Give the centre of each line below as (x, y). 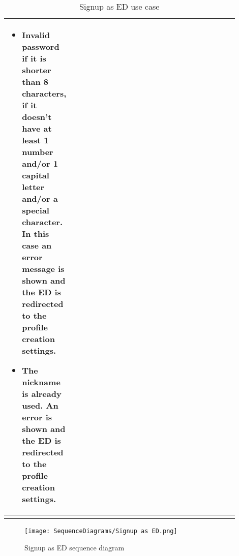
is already (42, 394)
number (38, 152)
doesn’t (37, 117)
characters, (44, 93)
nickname (41, 382)
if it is (34, 58)
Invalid (36, 35)
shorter (37, 70)
